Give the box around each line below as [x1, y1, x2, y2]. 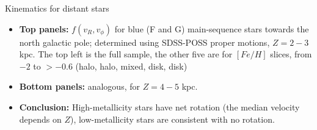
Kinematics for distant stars [5, 2, 109, 14]
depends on [19, 112, 62, 125]
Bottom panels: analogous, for [19, 80, 140, 93]
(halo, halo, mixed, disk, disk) [75, 59, 188, 72]
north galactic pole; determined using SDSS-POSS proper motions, [19, 35, 270, 48]
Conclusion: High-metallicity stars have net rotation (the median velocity [19, 100, 300, 113]
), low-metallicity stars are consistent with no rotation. [70, 112, 275, 125]
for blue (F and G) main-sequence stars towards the [114, 22, 309, 35]
